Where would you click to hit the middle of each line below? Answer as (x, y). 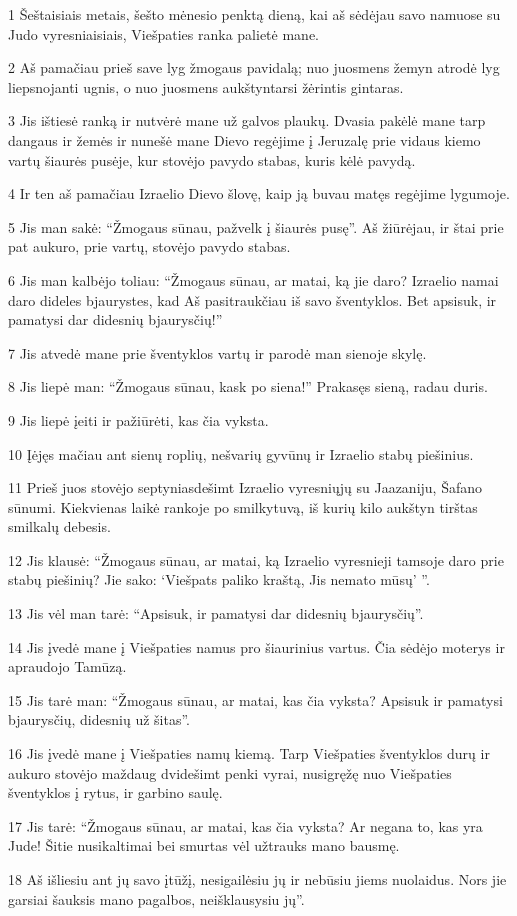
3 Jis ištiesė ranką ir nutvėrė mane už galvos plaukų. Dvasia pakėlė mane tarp (247, 120)
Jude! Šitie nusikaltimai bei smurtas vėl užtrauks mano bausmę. (204, 845)
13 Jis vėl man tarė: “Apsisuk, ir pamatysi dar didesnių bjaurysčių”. (216, 613)
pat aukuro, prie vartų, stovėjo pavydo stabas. (149, 246)
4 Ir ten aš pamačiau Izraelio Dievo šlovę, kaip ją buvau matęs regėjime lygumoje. (259, 193)
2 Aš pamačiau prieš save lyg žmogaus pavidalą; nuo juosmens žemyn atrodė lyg (254, 67)
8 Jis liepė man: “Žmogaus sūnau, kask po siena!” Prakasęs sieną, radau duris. (248, 386)
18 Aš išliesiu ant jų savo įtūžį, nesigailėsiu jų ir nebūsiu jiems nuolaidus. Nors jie (257, 879)
